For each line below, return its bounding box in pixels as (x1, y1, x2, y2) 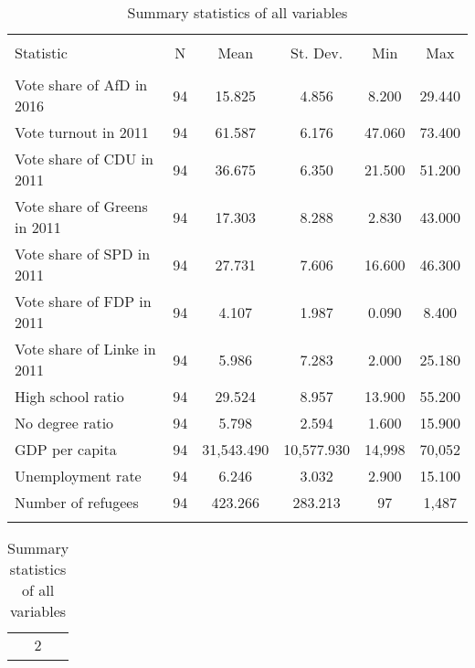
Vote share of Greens (15, 196, 148, 217)
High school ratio (15, 386, 124, 407)
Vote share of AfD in (15, 74, 148, 95)
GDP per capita (15, 439, 117, 460)
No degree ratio (15, 412, 114, 433)
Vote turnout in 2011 (15, 122, 149, 143)
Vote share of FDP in (15, 291, 152, 312)
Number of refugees (15, 492, 139, 513)
